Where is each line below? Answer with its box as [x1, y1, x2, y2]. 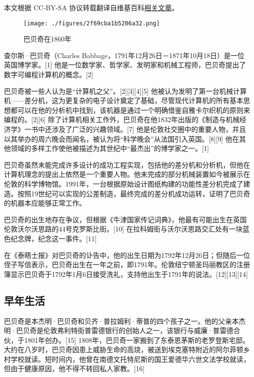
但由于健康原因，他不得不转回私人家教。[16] [4, 363, 145, 374]
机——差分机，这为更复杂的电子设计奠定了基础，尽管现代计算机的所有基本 [4, 95, 243, 105]
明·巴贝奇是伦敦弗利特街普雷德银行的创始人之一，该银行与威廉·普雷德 [4, 325, 233, 335]
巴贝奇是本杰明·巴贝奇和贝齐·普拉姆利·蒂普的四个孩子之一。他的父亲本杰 [4, 315, 246, 326]
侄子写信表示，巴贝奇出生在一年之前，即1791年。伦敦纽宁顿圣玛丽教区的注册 [4, 259, 250, 270]
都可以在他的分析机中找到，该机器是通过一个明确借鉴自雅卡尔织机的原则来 [10, 105, 250, 115]
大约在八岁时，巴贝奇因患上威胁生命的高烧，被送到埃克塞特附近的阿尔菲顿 [4, 344, 243, 355]
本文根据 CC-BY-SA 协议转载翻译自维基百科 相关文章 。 [4, 2, 179, 12]
